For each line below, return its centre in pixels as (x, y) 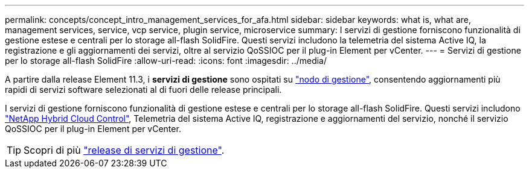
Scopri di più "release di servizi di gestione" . (124, 150)
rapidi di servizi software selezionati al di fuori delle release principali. (143, 90)
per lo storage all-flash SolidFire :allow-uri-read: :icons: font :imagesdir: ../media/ (166, 61)
